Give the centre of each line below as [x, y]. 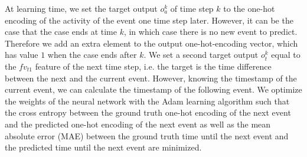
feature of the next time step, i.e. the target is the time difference [153, 66]
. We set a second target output [201, 55]
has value [22, 55]
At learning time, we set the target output [81, 8]
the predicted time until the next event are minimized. [103, 147]
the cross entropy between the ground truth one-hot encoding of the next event [148, 112]
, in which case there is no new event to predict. [210, 32]
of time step [192, 8]
